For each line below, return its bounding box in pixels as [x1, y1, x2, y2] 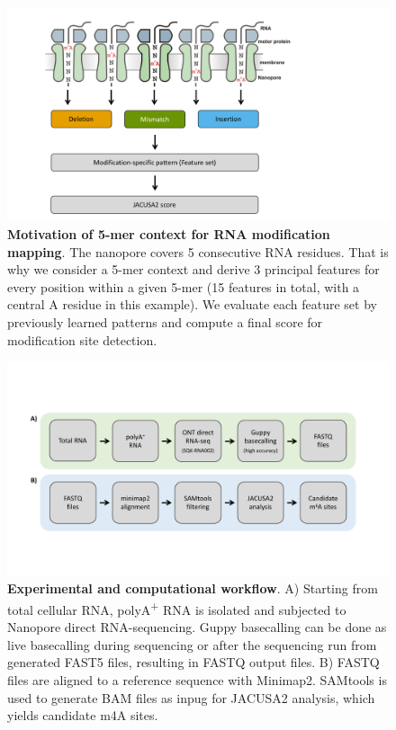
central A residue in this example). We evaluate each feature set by [7, 295, 377, 314]
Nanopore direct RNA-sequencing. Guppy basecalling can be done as [7, 618, 387, 637]
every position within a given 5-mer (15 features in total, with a [7, 277, 360, 296]
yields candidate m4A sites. [7, 706, 158, 725]
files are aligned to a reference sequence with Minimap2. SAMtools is [7, 670, 387, 689]
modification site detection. [7, 330, 157, 349]
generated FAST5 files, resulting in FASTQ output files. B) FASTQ [7, 653, 380, 672]
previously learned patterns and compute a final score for [7, 313, 323, 332]
